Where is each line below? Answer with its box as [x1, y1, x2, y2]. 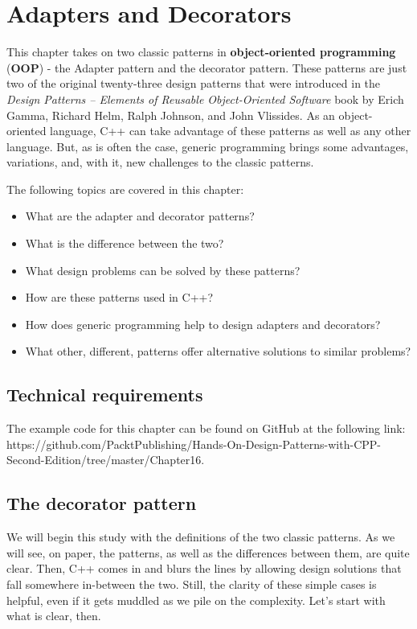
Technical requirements [6, 382, 203, 407]
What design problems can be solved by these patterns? [25, 261, 300, 278]
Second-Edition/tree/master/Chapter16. [6, 451, 205, 468]
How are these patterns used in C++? [25, 289, 214, 306]
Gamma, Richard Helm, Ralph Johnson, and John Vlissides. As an [6, 106, 335, 123]
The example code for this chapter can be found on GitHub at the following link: [6, 420, 406, 437]
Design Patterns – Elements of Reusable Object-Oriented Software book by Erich [6, 90, 404, 107]
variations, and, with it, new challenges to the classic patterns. [6, 154, 314, 171]
